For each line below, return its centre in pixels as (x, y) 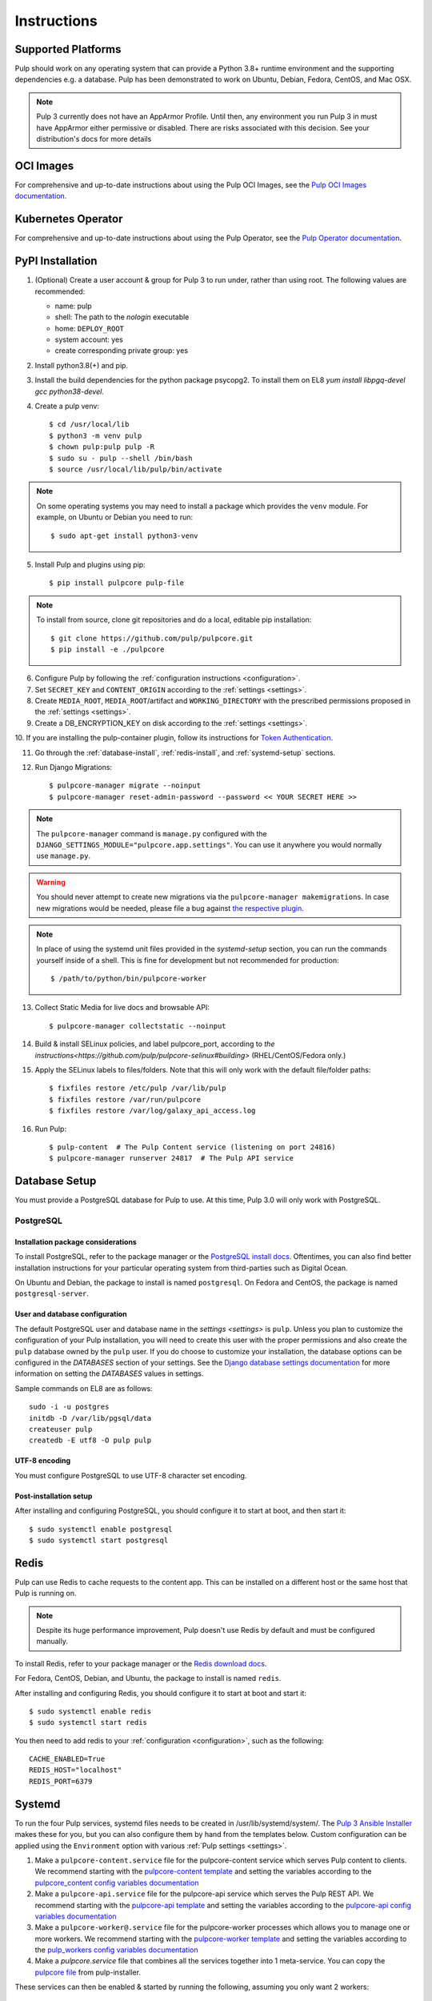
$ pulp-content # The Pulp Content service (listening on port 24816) (192, 1147)
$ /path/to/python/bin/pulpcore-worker (129, 979)
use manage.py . (64, 856)
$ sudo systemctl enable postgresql (101, 1529)
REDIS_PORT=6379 (61, 1781)
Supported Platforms (68, 49)
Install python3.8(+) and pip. (81, 365)
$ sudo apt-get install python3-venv (125, 535)
